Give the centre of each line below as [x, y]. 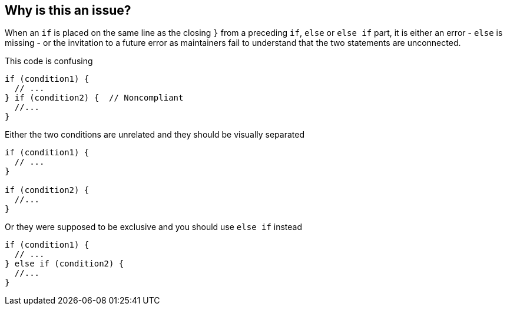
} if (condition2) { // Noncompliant [94, 98]
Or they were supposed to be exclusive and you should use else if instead [154, 227]
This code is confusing [49, 61]
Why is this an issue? [68, 10]
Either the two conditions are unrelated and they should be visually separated [155, 135]
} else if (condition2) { [64, 264]
